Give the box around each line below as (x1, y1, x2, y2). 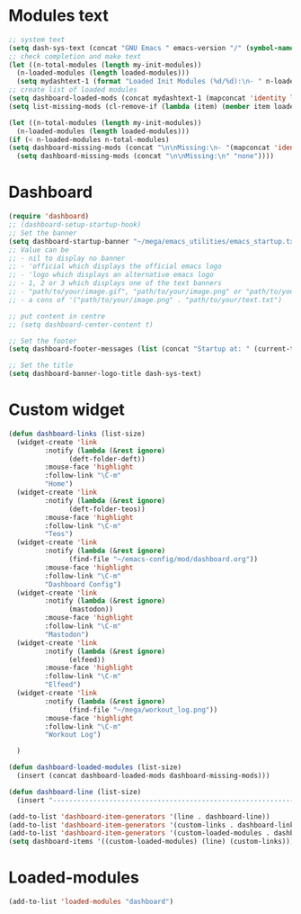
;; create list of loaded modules (8, 85, 138, 94)
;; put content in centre (8, 311, 105, 320)
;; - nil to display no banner (8, 254, 126, 263)
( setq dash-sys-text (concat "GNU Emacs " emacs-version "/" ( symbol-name (8, 43, 295, 52)
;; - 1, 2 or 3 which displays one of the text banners (8, 279, 222, 288)
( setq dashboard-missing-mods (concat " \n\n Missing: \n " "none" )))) (16, 152, 275, 161)
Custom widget (8, 399, 125, 420)
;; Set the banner (8, 228, 77, 237)
